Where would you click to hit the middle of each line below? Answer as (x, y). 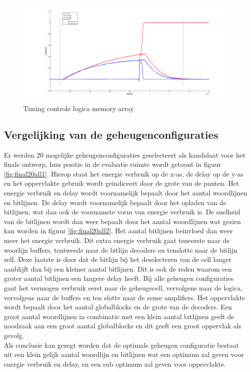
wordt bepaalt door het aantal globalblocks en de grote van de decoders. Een (118, 307)
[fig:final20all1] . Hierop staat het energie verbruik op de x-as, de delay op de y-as (124, 173)
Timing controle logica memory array (79, 108)
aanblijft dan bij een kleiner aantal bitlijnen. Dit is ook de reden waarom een (118, 268)
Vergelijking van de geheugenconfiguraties (111, 134)
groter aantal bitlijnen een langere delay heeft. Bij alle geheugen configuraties (119, 278)
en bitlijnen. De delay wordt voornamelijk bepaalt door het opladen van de (115, 202)
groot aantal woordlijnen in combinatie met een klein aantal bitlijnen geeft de (119, 316)
